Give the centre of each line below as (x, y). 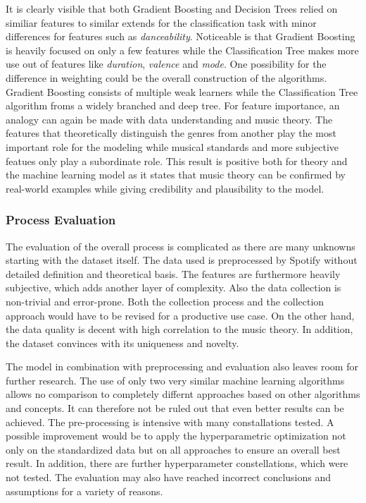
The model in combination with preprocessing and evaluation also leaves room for (182, 366)
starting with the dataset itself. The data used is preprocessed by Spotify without (182, 260)
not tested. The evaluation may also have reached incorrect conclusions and (168, 477)
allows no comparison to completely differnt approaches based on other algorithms (183, 394)
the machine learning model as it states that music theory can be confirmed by (176, 175)
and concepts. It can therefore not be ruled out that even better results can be (175, 408)
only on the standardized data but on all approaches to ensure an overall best (173, 449)
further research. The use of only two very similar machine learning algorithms (175, 380)
